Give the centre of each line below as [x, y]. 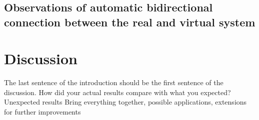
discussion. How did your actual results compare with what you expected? [117, 92]
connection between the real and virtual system [130, 22]
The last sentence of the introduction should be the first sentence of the [114, 82]
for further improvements [42, 112]
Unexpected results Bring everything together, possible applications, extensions [125, 102]
